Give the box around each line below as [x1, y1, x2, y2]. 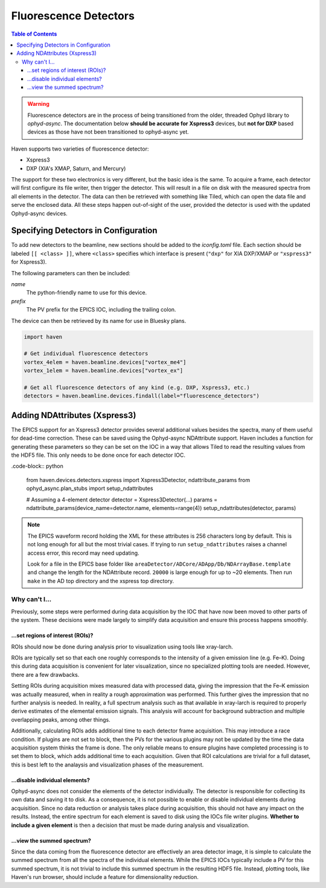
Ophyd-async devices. [11, 209, 68, 217]
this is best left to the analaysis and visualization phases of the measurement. [11, 761, 204, 768]
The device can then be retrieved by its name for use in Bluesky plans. [11, 317, 187, 324]
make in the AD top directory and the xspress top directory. [27, 577, 174, 584]
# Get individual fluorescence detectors [24, 350, 149, 357]
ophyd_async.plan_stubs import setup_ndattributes [26, 485, 153, 492]
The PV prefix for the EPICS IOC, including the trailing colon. [26, 306, 176, 313]
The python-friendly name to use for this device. [26, 289, 147, 296]
